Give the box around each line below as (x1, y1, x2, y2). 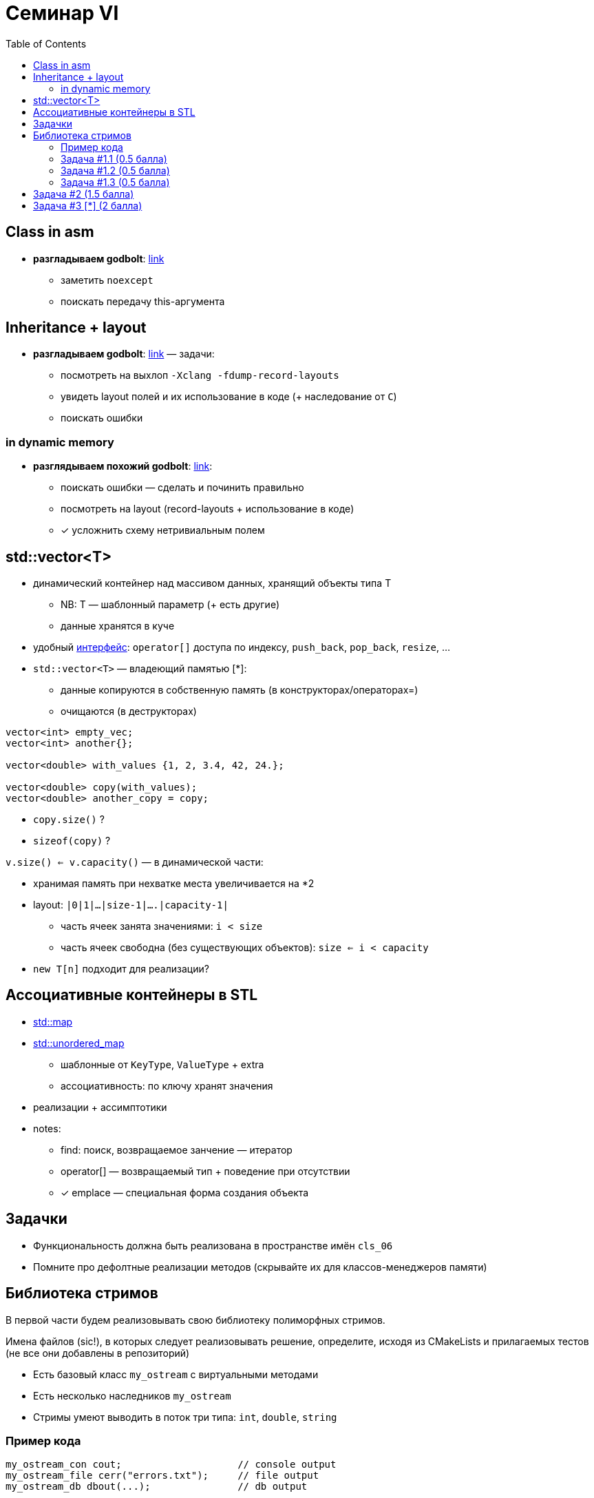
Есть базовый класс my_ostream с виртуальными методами (33, 1368, 319, 1380)
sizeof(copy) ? (33, 835, 111, 847)
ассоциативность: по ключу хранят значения (61, 1079, 273, 1092)
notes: (33, 1122, 61, 1134)
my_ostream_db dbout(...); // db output (6, 1481, 308, 1492)
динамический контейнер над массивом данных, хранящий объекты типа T (33, 577, 392, 590)
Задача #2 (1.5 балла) (33, 187, 134, 200)
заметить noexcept (61, 273, 153, 286)
